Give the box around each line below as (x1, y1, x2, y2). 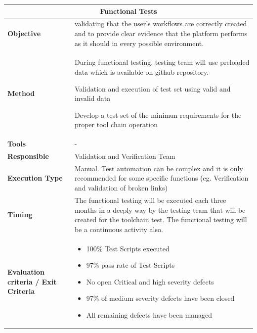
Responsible (7, 151, 49, 161)
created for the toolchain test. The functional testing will (74, 214, 247, 225)
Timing (7, 209, 33, 220)
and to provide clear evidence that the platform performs (74, 28, 248, 38)
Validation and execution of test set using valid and (74, 83, 231, 94)
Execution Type (7, 173, 63, 183)
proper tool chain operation (74, 119, 158, 130)
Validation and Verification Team (74, 151, 175, 161)
